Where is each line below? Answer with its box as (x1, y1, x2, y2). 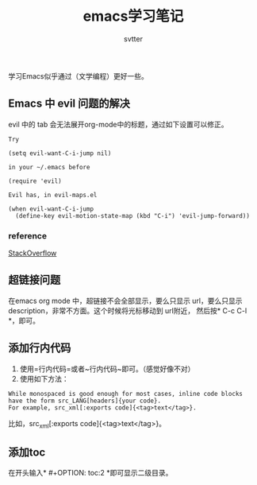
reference (8, 230, 48, 241)
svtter (124, 33, 143, 44)
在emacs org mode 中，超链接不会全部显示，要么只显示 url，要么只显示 (8, 296, 243, 305)
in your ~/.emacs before (8, 163, 90, 171)
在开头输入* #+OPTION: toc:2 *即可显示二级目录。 (8, 468, 173, 478)
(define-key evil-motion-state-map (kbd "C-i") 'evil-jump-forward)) (15, 211, 250, 219)
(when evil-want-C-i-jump (8, 204, 94, 213)
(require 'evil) (8, 177, 62, 185)
